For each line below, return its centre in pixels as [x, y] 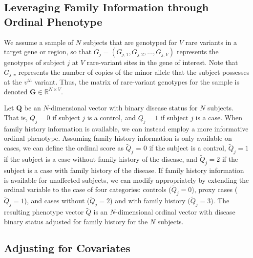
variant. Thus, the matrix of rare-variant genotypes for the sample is [137, 82]
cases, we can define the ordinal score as [64, 148]
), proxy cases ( [215, 189]
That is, [16, 118]
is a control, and [112, 118]
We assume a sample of [39, 42]
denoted [16, 91]
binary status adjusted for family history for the [76, 222]
